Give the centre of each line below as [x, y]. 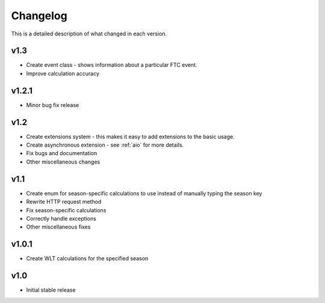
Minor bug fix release [53, 105]
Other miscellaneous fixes [58, 227]
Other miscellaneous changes [63, 162]
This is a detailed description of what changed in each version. [89, 34]
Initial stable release [51, 290]
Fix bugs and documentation [62, 153]
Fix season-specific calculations [66, 210]
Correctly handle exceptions [61, 218]
